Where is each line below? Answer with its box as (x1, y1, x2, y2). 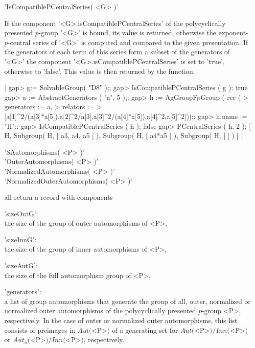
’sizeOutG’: (4, 208, 38, 218)
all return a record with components (4, 192, 113, 202)
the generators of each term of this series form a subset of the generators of (4, 46, 230, 57)
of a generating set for (112, 325, 178, 335)
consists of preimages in (4, 325, 75, 335)
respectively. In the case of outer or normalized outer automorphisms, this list (4, 315, 238, 325)
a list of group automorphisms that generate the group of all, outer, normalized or (4, 296, 251, 306)
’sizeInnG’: (4, 234, 37, 244)
